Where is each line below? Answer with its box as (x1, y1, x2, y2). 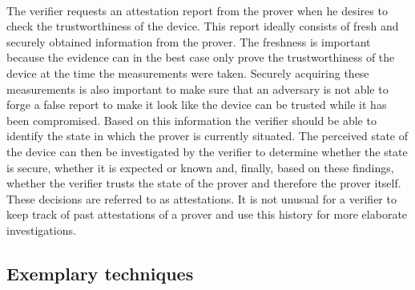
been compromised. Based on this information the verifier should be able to (6, 111, 377, 128)
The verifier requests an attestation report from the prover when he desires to (6, 2, 388, 18)
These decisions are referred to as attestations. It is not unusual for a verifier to (6, 190, 397, 207)
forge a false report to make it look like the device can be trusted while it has (6, 96, 387, 113)
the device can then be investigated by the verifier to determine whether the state (6, 143, 408, 159)
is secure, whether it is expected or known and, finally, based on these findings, (6, 159, 394, 175)
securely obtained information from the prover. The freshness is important (6, 33, 371, 50)
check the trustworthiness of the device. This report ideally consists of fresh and (6, 18, 399, 34)
